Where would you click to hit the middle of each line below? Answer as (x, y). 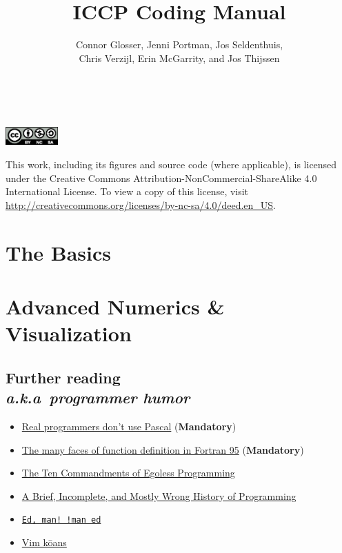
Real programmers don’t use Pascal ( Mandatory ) (129, 426)
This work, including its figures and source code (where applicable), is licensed (171, 164)
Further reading (63, 377)
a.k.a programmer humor (98, 398)
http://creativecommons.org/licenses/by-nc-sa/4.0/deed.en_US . (141, 204)
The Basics (58, 252)
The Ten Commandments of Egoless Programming (128, 473)
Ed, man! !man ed (61, 520)
